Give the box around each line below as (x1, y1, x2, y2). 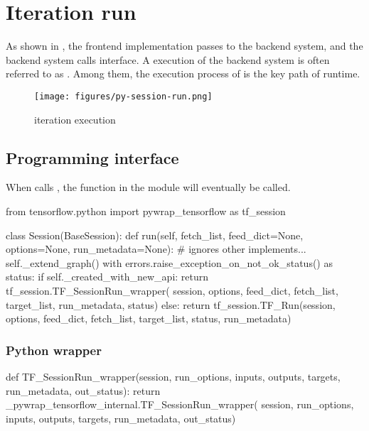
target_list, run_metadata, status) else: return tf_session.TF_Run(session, (6, 297, 336, 312)
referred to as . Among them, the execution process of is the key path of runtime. (6, 66, 360, 81)
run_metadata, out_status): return (6, 383, 161, 398)
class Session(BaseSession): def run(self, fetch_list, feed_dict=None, (6, 227, 304, 242)
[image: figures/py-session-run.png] (34, 91, 213, 102)
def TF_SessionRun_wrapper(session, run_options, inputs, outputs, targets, (6, 369, 341, 383)
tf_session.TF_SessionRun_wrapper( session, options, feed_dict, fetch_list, (6, 283, 338, 298)
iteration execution (34, 111, 116, 126)
